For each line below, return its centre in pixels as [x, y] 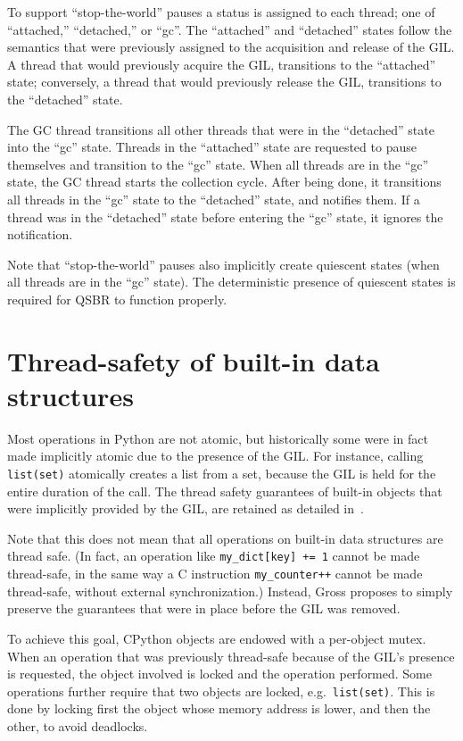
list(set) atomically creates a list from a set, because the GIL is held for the [222, 473]
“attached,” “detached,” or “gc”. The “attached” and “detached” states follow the [230, 29]
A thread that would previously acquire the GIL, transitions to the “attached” [222, 64]
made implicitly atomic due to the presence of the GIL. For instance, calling [215, 456]
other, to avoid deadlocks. [78, 725]
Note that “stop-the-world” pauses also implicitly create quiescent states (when [223, 264]
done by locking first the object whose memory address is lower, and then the [219, 708]
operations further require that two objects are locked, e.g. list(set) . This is [221, 691]
